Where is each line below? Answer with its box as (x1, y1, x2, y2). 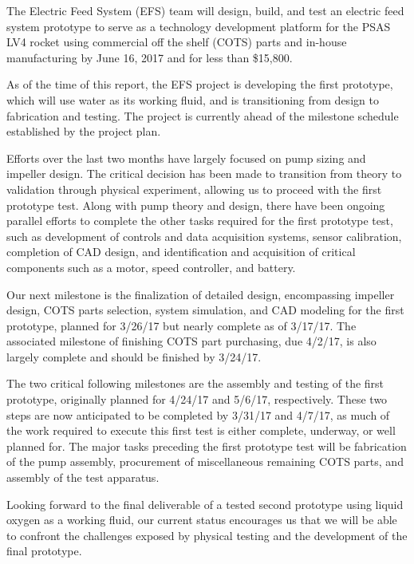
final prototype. (6, 542, 82, 559)
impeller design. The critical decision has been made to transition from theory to (6, 165, 402, 182)
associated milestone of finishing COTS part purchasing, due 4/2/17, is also (6, 333, 377, 349)
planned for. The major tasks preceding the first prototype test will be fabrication (6, 437, 407, 454)
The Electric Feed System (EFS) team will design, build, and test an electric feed (6, 2, 404, 18)
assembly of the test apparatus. (6, 469, 160, 486)
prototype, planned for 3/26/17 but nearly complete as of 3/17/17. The (6, 317, 357, 333)
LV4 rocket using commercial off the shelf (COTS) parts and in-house (6, 34, 347, 50)
